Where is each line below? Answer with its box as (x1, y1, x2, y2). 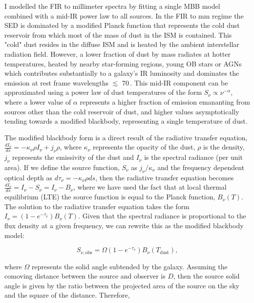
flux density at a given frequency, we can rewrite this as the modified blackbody (4, 220, 244, 230)
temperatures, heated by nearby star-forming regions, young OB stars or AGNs (4, 58, 242, 68)
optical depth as (4, 172, 53, 182)
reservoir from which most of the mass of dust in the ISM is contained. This (4, 29, 232, 40)
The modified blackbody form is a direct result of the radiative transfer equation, (4, 132, 248, 142)
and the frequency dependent (157, 162, 245, 172)
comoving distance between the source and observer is (4, 271, 166, 281)
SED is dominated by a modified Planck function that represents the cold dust (4, 20, 240, 30)
